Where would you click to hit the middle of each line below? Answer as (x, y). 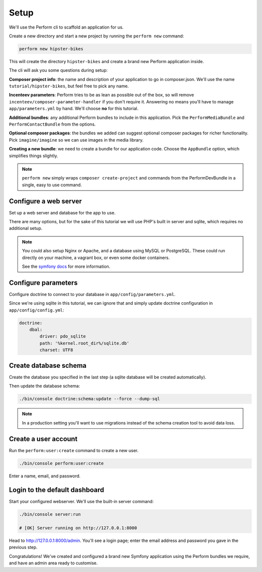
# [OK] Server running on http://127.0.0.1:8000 (78, 528)
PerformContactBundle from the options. (52, 124)
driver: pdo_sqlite (63, 336)
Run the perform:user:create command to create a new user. (74, 451)
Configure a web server (45, 201)
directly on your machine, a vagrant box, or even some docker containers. (96, 258)
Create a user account (43, 439)
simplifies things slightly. (33, 156)
